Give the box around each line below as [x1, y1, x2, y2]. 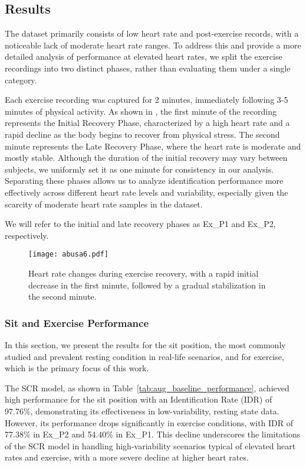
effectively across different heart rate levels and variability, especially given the [5, 186, 288, 198]
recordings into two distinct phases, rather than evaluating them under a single [5, 61, 291, 74]
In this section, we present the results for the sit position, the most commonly [5, 338, 286, 351]
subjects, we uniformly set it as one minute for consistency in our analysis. [5, 163, 274, 175]
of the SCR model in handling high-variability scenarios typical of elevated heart [5, 439, 296, 452]
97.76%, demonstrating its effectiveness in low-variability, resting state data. [5, 404, 279, 417]
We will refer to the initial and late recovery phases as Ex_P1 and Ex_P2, [5, 218, 276, 230]
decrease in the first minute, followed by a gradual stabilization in [28, 278, 266, 291]
